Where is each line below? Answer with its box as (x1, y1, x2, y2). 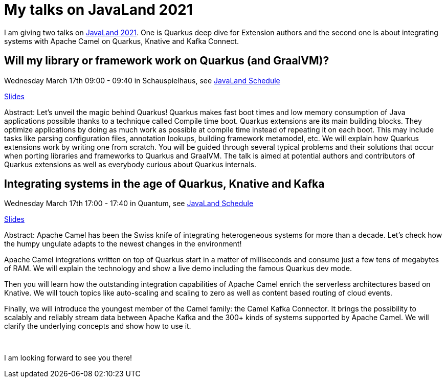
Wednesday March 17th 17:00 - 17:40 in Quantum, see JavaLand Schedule (4, 199, 254, 208)
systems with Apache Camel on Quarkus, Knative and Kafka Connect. (4, 36, 239, 46)
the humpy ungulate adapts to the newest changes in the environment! (4, 239, 242, 249)
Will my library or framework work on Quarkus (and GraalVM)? (4, 54, 329, 68)
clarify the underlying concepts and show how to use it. (4, 322, 191, 331)
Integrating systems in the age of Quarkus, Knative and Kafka (4, 177, 325, 191)
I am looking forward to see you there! (4, 353, 132, 363)
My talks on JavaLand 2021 (4, 1, 193, 18)
